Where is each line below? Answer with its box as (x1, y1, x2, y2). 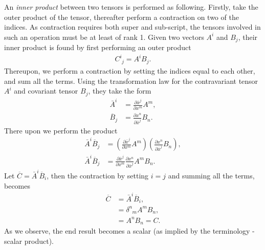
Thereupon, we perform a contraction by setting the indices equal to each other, (4, 65, 255, 76)
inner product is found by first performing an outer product (4, 42, 191, 53)
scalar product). (4, 235, 54, 246)
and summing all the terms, (168, 170, 255, 181)
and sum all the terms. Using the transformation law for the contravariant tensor (4, 75, 258, 86)
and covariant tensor (14, 85, 78, 96)
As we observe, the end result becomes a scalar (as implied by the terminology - (4, 225, 255, 236)
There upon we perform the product (4, 125, 118, 135)
